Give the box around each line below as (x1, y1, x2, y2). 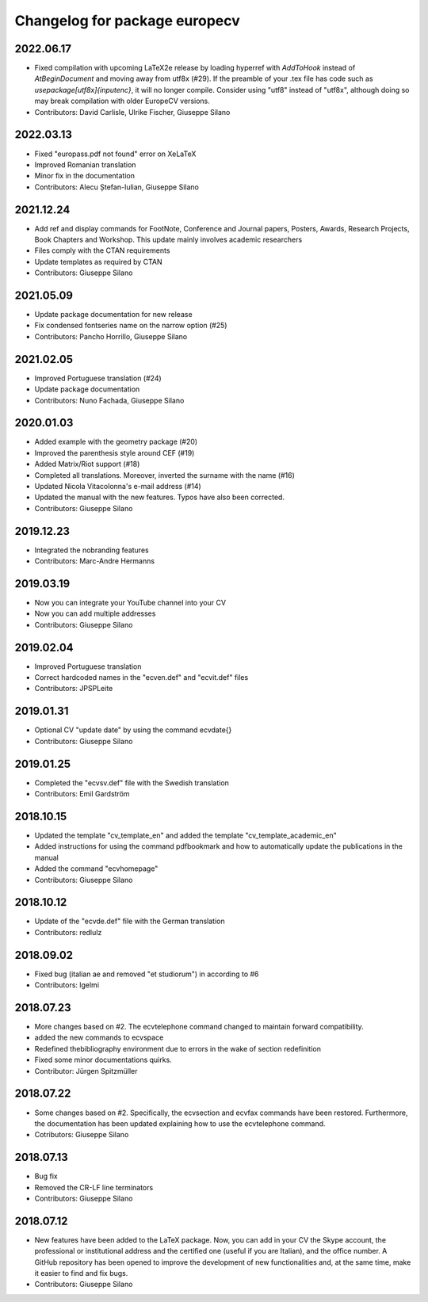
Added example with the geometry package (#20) (34, 437, 198, 447)
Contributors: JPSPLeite (34, 684, 113, 693)
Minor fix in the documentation (34, 171, 135, 181)
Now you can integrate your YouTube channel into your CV (34, 598, 226, 607)
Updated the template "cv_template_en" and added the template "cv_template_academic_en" (34, 830, 337, 840)
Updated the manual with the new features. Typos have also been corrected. (34, 492, 285, 502)
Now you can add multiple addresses (34, 609, 156, 618)
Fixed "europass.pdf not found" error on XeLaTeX (34, 149, 197, 158)
